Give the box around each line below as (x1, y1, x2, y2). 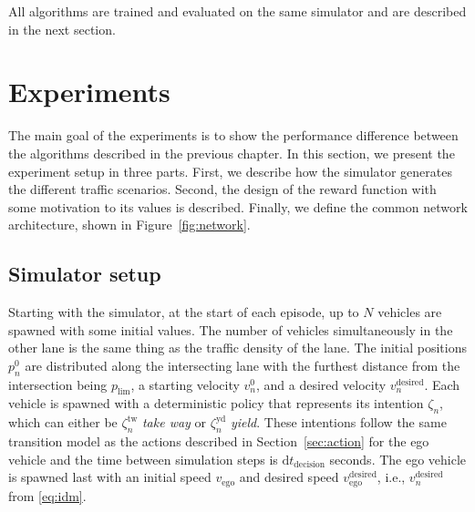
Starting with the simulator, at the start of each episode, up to (8, 302, 359, 322)
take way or (141, 413, 207, 432)
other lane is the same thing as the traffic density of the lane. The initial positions (8, 338, 467, 357)
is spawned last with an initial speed (8, 467, 212, 486)
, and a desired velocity (256, 374, 387, 394)
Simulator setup (8, 260, 161, 288)
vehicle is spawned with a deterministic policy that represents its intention (8, 394, 424, 413)
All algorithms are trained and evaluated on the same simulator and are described (8, 2, 467, 20)
